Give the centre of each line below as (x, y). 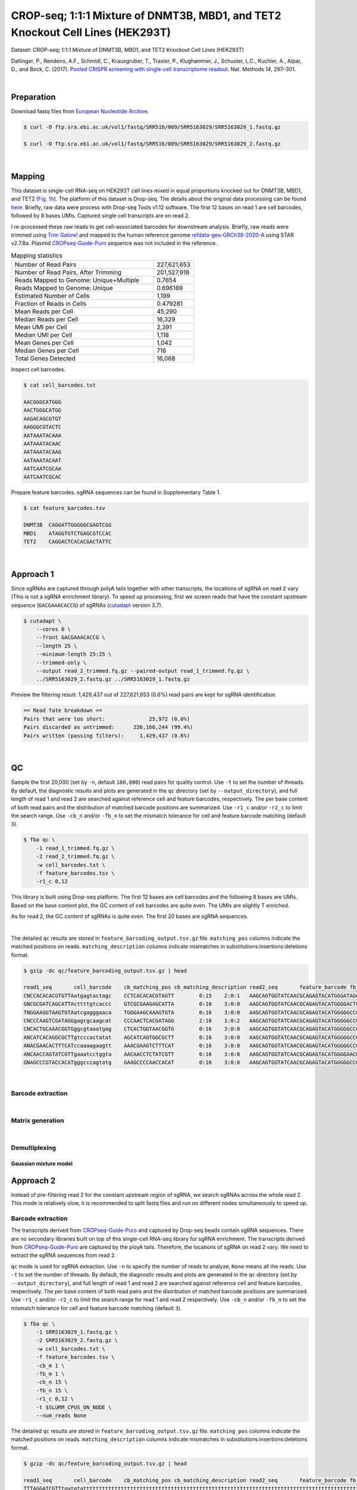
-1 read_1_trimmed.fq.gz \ (76, 848)
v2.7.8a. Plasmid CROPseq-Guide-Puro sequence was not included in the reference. (114, 243)
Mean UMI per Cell (41, 327)
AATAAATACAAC (43, 443)
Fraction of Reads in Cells (50, 304)
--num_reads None (61, 1415)
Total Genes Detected (45, 359)
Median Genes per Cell (47, 350)
